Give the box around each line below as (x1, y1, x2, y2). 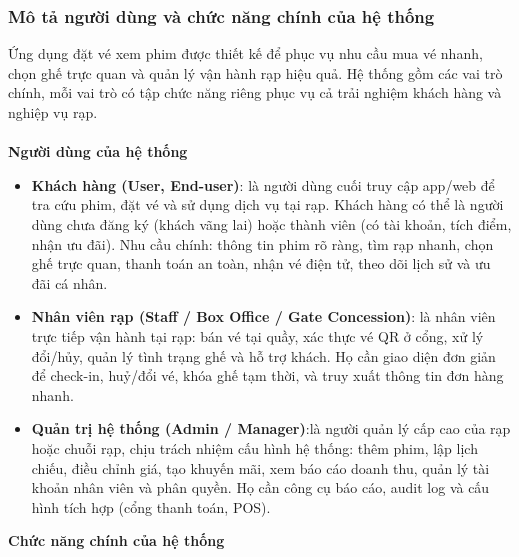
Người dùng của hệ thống (8, 141, 188, 162)
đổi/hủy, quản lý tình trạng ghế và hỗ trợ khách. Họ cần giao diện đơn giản (31, 345, 496, 366)
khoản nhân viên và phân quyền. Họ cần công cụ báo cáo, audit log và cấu (31, 477, 490, 498)
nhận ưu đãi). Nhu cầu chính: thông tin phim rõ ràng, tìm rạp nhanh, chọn (31, 233, 494, 254)
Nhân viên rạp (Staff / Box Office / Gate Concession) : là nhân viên (31, 306, 496, 327)
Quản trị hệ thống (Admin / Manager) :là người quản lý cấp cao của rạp (31, 418, 511, 439)
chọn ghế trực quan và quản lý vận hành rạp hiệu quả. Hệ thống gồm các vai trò (8, 62, 503, 83)
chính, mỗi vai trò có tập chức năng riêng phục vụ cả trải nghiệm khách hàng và (8, 82, 502, 103)
